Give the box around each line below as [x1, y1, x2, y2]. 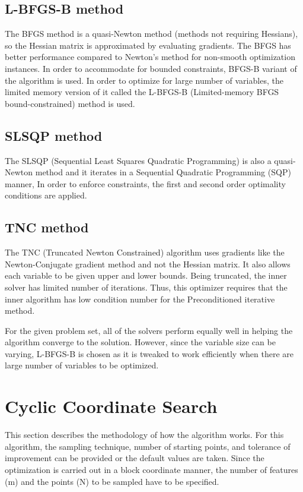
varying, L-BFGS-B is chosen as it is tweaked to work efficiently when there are [5, 347, 294, 359]
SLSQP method [5, 126, 103, 144]
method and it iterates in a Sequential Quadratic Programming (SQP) [35, 166, 291, 178]
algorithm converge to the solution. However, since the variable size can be [5, 336, 276, 348]
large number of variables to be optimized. [5, 359, 159, 371]
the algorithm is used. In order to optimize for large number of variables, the [5, 74, 283, 86]
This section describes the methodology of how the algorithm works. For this [5, 428, 284, 441]
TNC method [5, 218, 89, 236]
